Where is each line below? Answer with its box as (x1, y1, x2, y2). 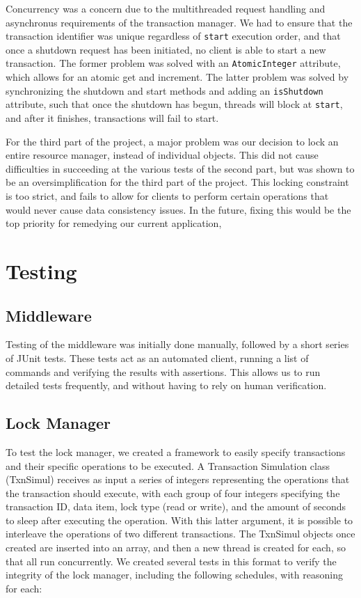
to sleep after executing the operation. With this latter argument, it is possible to (6, 512, 353, 527)
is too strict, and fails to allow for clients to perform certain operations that (6, 188, 329, 203)
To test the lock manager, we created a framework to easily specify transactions (6, 444, 346, 459)
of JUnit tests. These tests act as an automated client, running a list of (6, 350, 309, 365)
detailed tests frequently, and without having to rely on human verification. (6, 378, 327, 393)
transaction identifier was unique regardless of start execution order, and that (6, 29, 341, 43)
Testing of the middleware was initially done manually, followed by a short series (6, 337, 349, 352)
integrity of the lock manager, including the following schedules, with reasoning (6, 567, 343, 582)
